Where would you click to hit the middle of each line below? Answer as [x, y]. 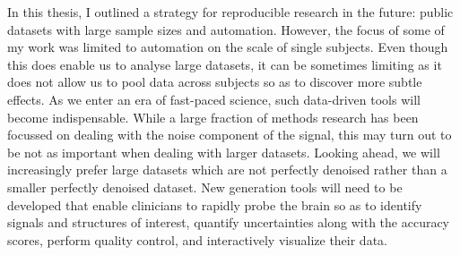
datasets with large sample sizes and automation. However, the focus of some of [226, 29]
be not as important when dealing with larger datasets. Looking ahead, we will [224, 152]
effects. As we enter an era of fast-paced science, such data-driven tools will [214, 99]
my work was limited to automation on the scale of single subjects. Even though [228, 47]
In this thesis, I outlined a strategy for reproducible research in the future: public [230, 12]
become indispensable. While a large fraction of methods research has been [213, 117]
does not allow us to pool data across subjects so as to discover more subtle [215, 82]
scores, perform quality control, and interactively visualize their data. [197, 239]
